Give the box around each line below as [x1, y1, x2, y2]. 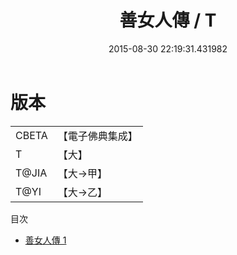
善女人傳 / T [119, 9, 217, 32]
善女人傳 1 [24, 234, 67, 246]
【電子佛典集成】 [57, 129, 138, 143]
